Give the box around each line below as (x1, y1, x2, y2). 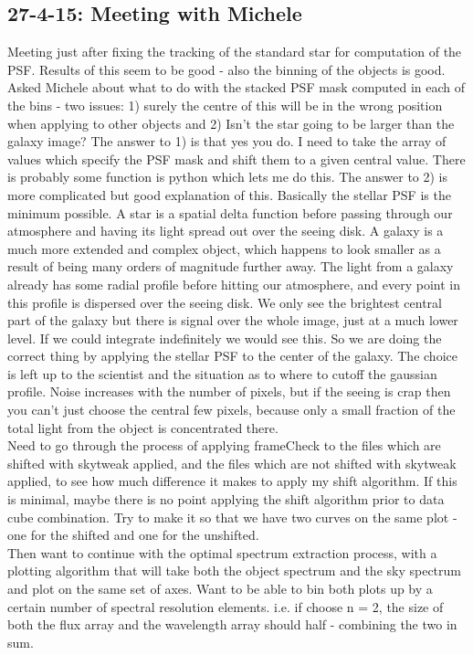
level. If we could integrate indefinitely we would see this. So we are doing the (7, 328, 442, 347)
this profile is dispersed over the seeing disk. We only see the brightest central (7, 292, 442, 312)
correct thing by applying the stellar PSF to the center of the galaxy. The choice (7, 346, 457, 365)
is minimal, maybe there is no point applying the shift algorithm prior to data (7, 490, 445, 509)
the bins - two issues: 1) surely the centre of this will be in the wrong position (7, 95, 443, 114)
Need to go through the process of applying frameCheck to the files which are (7, 436, 441, 455)
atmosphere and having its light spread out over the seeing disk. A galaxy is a (7, 221, 444, 240)
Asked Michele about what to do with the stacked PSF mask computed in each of (7, 78, 466, 97)
